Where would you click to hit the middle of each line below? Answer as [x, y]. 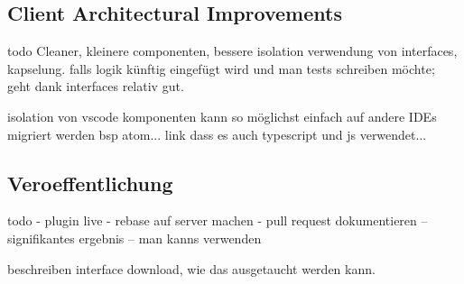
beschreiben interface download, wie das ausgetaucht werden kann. [191, 268]
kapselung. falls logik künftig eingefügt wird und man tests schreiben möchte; [221, 68]
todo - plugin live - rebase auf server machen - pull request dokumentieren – [218, 220]
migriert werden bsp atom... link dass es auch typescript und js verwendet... [217, 134]
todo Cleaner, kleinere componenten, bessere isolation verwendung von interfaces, [232, 51]
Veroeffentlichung [90, 183]
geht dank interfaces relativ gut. [96, 86]
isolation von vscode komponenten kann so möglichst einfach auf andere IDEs [222, 116]
